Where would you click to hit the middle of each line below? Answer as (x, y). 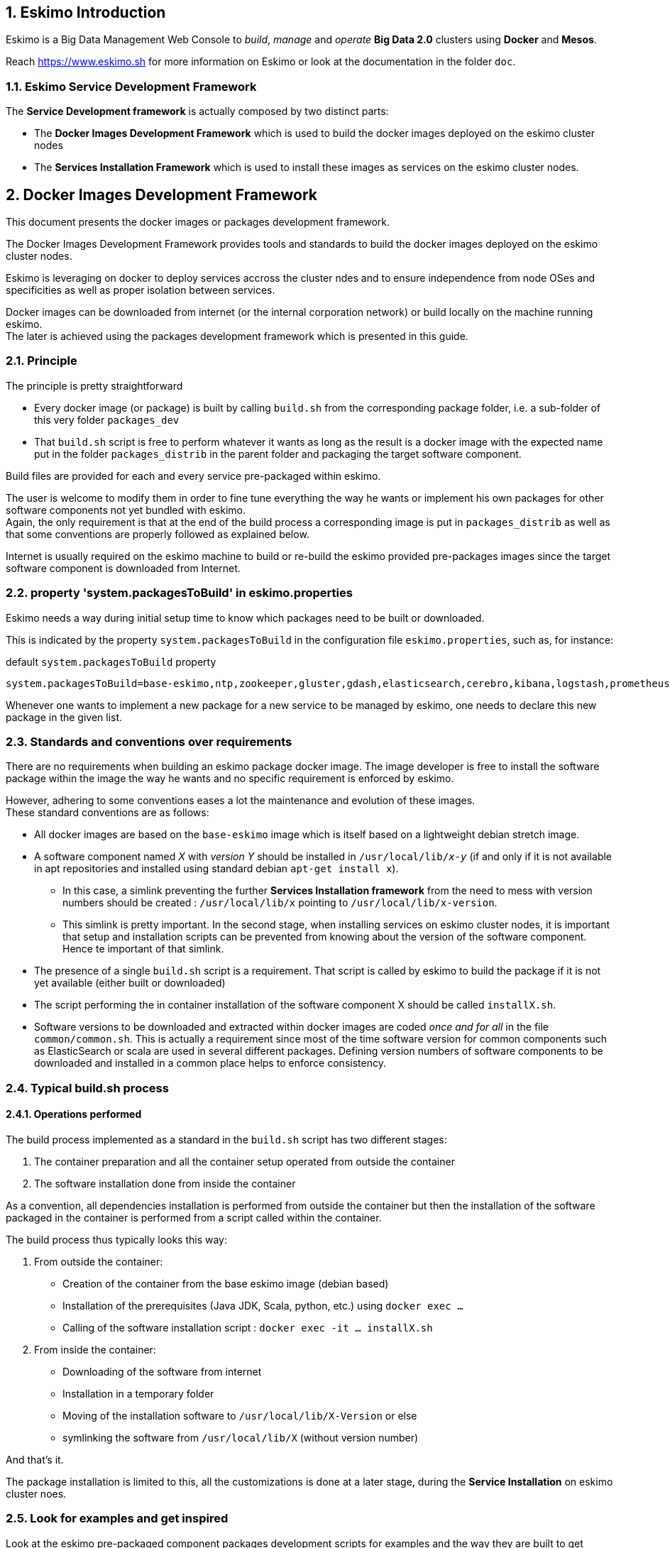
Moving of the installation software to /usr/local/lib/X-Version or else (240, 1415)
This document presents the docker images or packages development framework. (198, 222)
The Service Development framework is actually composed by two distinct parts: (197, 111)
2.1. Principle (42, 361)
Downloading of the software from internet (162, 1371)
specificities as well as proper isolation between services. (141, 290)
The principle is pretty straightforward (94, 385)
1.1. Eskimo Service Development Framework (131, 86)
